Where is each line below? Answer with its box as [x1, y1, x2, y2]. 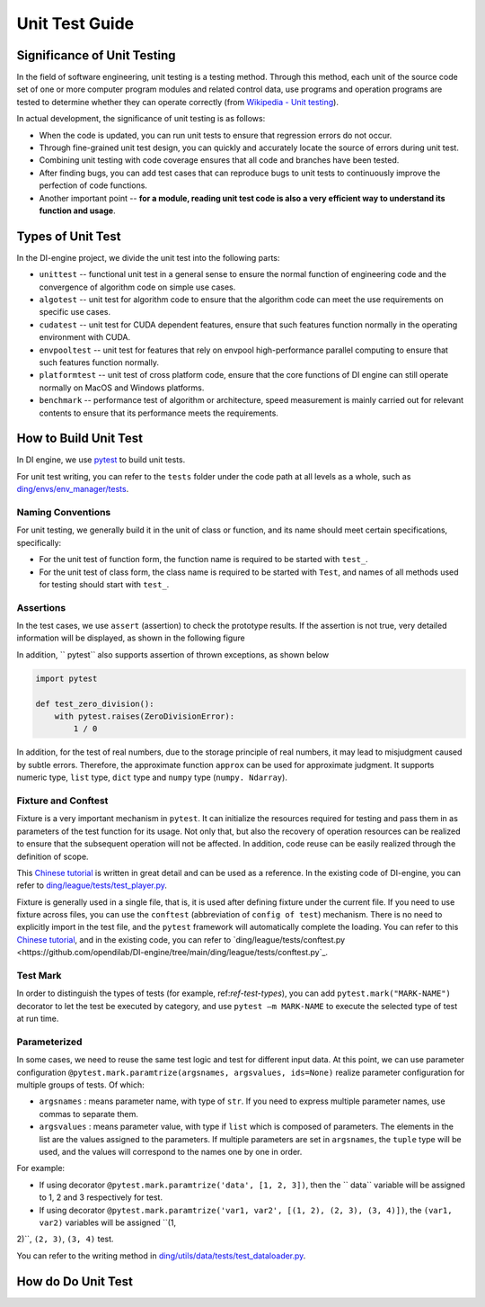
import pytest [35, 673, 98, 684]
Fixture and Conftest [16, 794, 109, 807]
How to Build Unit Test [16, 431, 144, 446]
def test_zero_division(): [35, 698, 154, 709]
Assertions [16, 601, 66, 613]
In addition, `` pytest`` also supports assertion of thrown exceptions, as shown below [16, 649, 330, 660]
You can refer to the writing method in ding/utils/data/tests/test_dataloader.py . [16, 1250, 306, 1261]
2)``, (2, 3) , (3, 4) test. [16, 1233, 114, 1245]
